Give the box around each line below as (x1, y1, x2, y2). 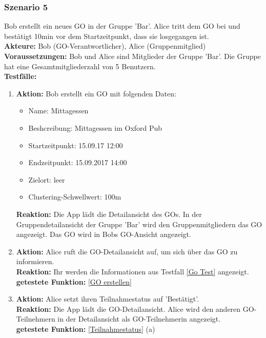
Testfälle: (4, 71, 37, 82)
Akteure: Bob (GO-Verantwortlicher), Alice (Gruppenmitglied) (4, 41, 206, 51)
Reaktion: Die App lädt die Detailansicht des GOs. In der (16, 208, 202, 219)
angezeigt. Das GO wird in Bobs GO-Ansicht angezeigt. (16, 229, 191, 240)
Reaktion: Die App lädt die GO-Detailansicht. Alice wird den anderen (16, 303, 241, 314)
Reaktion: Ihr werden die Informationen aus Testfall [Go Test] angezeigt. (16, 266, 249, 276)
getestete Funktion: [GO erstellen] (16, 276, 132, 287)
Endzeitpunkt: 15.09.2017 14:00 (28, 157, 127, 168)
